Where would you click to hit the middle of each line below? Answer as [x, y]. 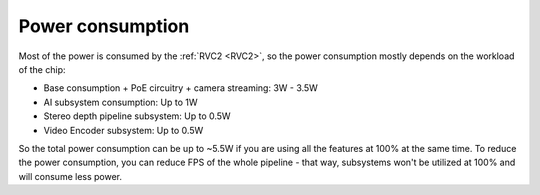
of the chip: [42, 69]
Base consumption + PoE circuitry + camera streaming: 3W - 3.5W [181, 88]
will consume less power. [70, 176]
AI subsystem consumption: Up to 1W [121, 102]
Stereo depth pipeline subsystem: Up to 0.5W [137, 116]
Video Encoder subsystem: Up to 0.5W [123, 130]
